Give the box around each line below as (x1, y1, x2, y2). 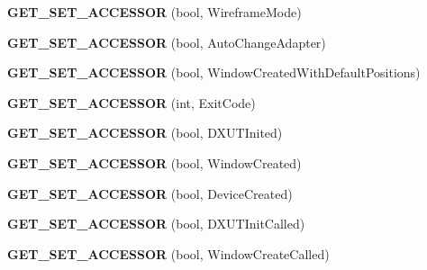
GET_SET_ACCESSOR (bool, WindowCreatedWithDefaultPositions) (7, 63, 421, 82)
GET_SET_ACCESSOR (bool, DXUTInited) (7, 123, 283, 142)
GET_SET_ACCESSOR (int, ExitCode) (7, 93, 256, 112)
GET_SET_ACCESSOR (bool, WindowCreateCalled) (7, 244, 330, 263)
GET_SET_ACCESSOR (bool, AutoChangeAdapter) (7, 32, 326, 51)
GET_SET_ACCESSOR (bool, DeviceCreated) (7, 184, 293, 202)
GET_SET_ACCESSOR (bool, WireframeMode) (7, 3, 302, 21)
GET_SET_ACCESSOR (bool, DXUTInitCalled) (7, 214, 305, 233)
